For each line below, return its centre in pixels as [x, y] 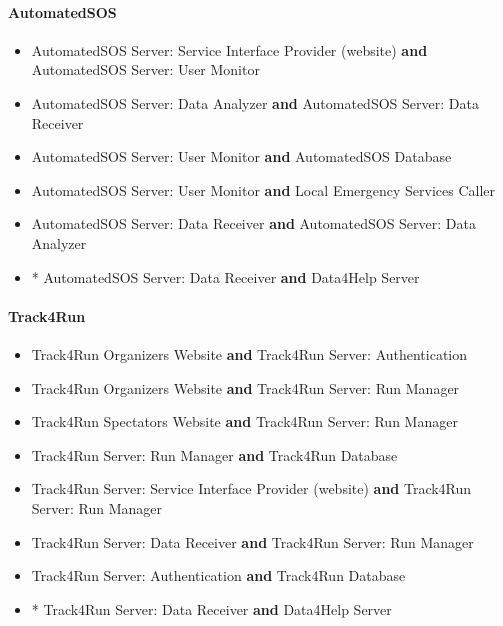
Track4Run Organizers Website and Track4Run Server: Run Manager [245, 387]
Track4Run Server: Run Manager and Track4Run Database [214, 454]
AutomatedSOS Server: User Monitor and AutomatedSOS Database [241, 156]
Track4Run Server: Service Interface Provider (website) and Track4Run [251, 488]
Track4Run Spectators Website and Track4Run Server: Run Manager [244, 421]
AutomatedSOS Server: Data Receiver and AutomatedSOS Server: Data [253, 223]
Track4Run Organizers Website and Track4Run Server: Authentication [249, 353]
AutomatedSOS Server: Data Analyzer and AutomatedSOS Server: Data [255, 102]
